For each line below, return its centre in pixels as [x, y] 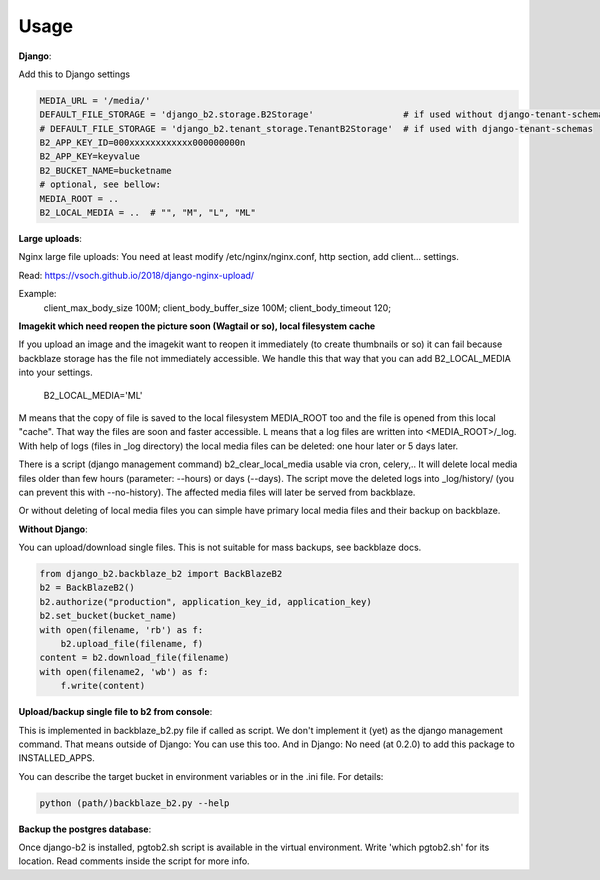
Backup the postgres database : [85, 829]
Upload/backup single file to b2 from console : [115, 712]
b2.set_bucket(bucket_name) [108, 616]
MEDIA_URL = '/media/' [95, 100]
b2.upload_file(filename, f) [132, 643]
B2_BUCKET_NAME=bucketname [105, 170]
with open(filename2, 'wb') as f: [124, 671]
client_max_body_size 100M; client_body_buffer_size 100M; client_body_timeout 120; [217, 307]
